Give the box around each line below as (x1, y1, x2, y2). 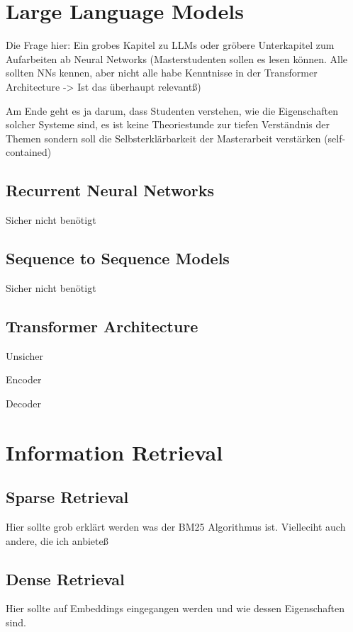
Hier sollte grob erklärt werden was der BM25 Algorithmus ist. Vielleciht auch (6, 519, 346, 534)
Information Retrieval (6, 437, 223, 466)
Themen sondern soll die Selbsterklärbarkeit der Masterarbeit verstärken (6, 130, 321, 145)
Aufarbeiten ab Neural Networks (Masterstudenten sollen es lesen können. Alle (6, 51, 348, 66)
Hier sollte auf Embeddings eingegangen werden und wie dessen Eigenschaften (6, 601, 345, 616)
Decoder (6, 395, 42, 410)
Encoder (6, 372, 42, 387)
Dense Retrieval (6, 568, 125, 589)
